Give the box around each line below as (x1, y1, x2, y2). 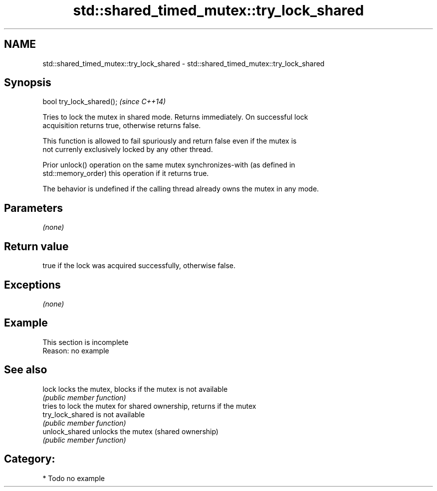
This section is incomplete (42, 337, 129, 346)
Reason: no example (42, 346, 109, 355)
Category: (4, 453, 55, 466)
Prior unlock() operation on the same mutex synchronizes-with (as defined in (42, 161, 295, 169)
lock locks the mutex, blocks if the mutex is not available (42, 384, 228, 393)
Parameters (4, 201, 63, 214)
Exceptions (4, 278, 61, 291)
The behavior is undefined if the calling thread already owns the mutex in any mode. (42, 184, 319, 193)
